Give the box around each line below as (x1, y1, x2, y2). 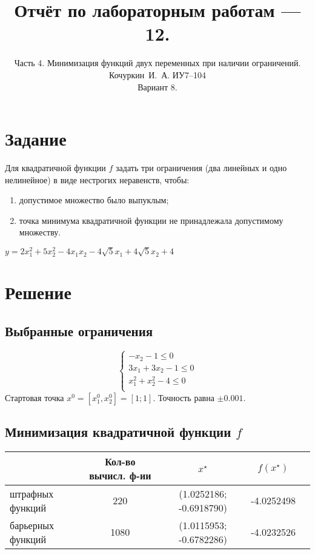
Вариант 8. (138, 80, 177, 93)
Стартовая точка (5, 391, 64, 404)
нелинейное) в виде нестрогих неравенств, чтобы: (5, 173, 190, 186)
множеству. (19, 226, 61, 238)
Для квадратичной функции (5, 161, 106, 174)
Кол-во (105, 454, 136, 468)
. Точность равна (153, 391, 214, 404)
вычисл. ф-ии (89, 468, 151, 482)
